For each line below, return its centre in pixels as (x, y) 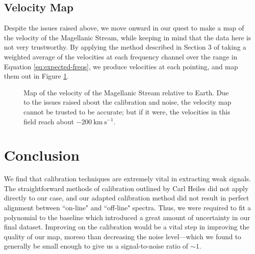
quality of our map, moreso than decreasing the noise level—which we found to (123, 236)
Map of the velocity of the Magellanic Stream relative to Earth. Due (126, 92)
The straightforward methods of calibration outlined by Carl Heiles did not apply (126, 188)
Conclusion (42, 155)
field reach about (49, 121)
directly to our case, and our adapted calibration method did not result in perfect (127, 198)
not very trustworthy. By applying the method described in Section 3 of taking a (125, 47)
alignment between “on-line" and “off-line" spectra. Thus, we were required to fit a (127, 208)
